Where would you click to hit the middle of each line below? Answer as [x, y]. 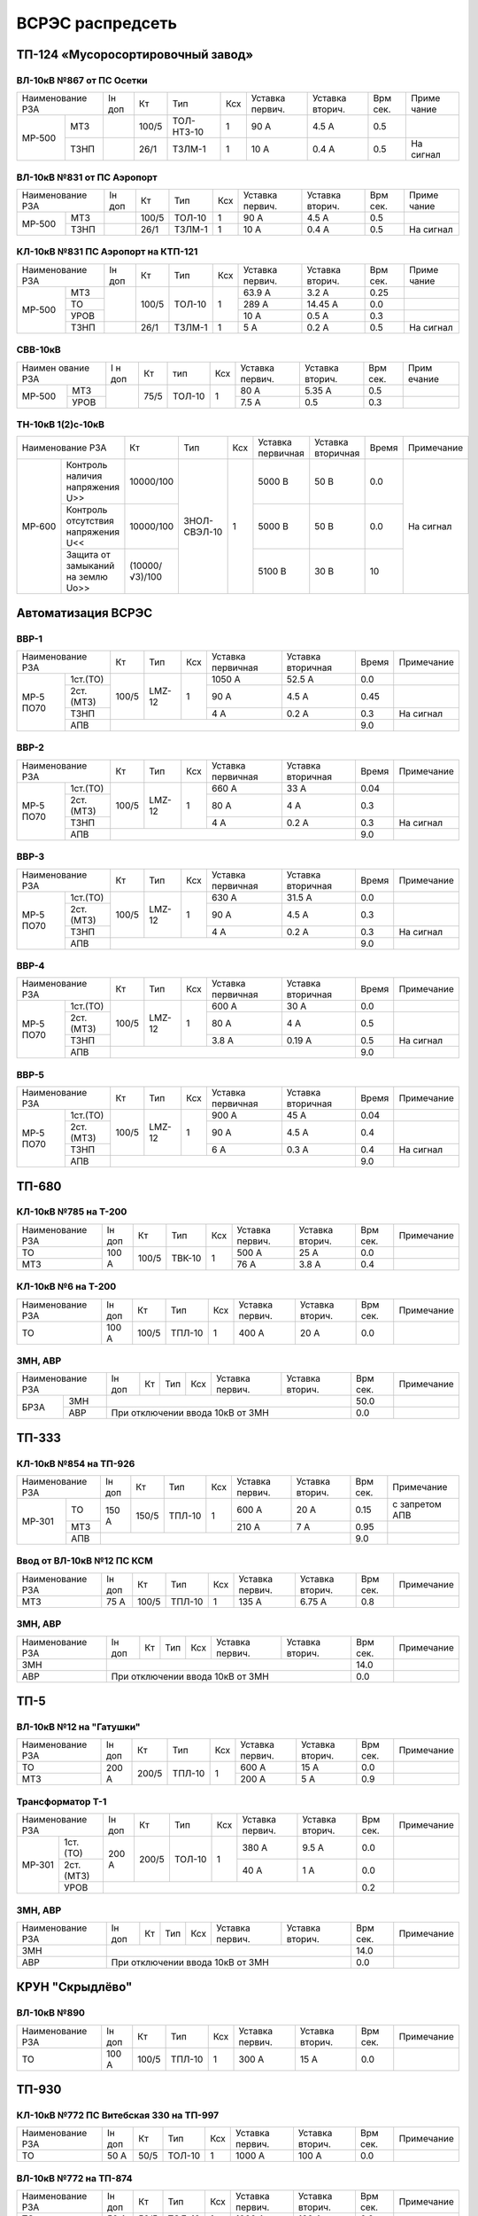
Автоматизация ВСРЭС [85, 613]
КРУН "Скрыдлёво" [74, 1987]
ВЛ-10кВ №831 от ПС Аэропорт [87, 177]
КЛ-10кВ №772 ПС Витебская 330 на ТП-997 [118, 2116]
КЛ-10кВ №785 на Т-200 [72, 1212]
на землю [87, 577]
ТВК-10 [186, 1259]
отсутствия [90, 521]
